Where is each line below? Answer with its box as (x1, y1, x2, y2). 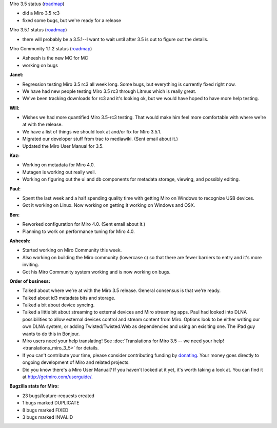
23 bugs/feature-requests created (22, 393, 95, 399)
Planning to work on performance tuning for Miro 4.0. (22, 228, 135, 235)
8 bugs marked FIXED (22, 407, 69, 413)
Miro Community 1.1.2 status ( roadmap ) (9, 45, 92, 51)
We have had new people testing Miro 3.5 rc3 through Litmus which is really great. (22, 88, 196, 94)
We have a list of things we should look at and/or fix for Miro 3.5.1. (22, 128, 162, 134)
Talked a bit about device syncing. (22, 302, 95, 308)
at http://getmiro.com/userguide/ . (22, 374, 93, 380)
